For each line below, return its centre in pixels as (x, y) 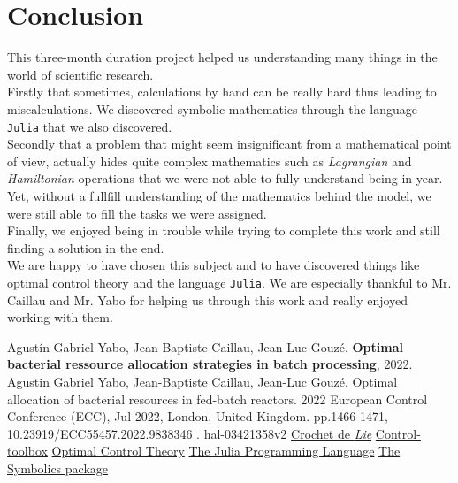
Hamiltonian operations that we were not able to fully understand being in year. (225, 178)
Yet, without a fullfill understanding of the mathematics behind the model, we (219, 195)
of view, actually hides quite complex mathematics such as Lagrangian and (210, 161)
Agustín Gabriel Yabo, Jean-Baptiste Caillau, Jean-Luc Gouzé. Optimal (205, 346)
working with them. (60, 317)
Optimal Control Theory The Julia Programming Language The (226, 451)
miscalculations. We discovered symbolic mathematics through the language (213, 108)
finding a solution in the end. (86, 247)
